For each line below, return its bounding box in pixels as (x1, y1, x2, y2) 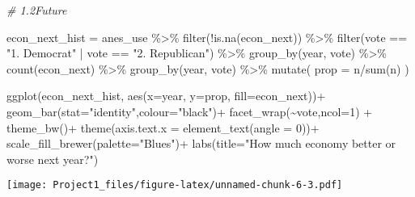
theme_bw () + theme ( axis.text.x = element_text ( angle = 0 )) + (6, 119, 320, 136)
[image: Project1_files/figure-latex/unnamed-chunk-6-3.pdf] (6, 179, 343, 191)
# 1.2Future (6, 2, 67, 18)
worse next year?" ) (6, 150, 99, 167)
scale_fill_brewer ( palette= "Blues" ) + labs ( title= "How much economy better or (6, 135, 396, 152)
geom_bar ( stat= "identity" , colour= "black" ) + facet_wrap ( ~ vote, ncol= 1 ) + (6, 103, 373, 119)
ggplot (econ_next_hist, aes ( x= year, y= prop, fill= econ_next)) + (6, 87, 326, 104)
